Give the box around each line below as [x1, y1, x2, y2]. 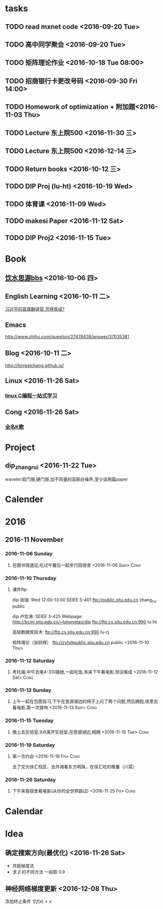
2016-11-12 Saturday [5, 657, 55, 664]
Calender [5, 494, 44, 505]
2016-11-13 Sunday [5, 687, 52, 694]
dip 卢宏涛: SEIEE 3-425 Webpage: [12, 613, 83, 619]
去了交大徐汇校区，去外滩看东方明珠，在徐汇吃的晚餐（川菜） [12, 764, 137, 770]
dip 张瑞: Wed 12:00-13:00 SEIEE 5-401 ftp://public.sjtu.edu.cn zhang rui [12, 597, 157, 604]
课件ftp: [12, 587, 28, 592]
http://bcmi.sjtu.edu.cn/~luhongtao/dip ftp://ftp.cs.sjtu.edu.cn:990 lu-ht [12, 619, 157, 625]
